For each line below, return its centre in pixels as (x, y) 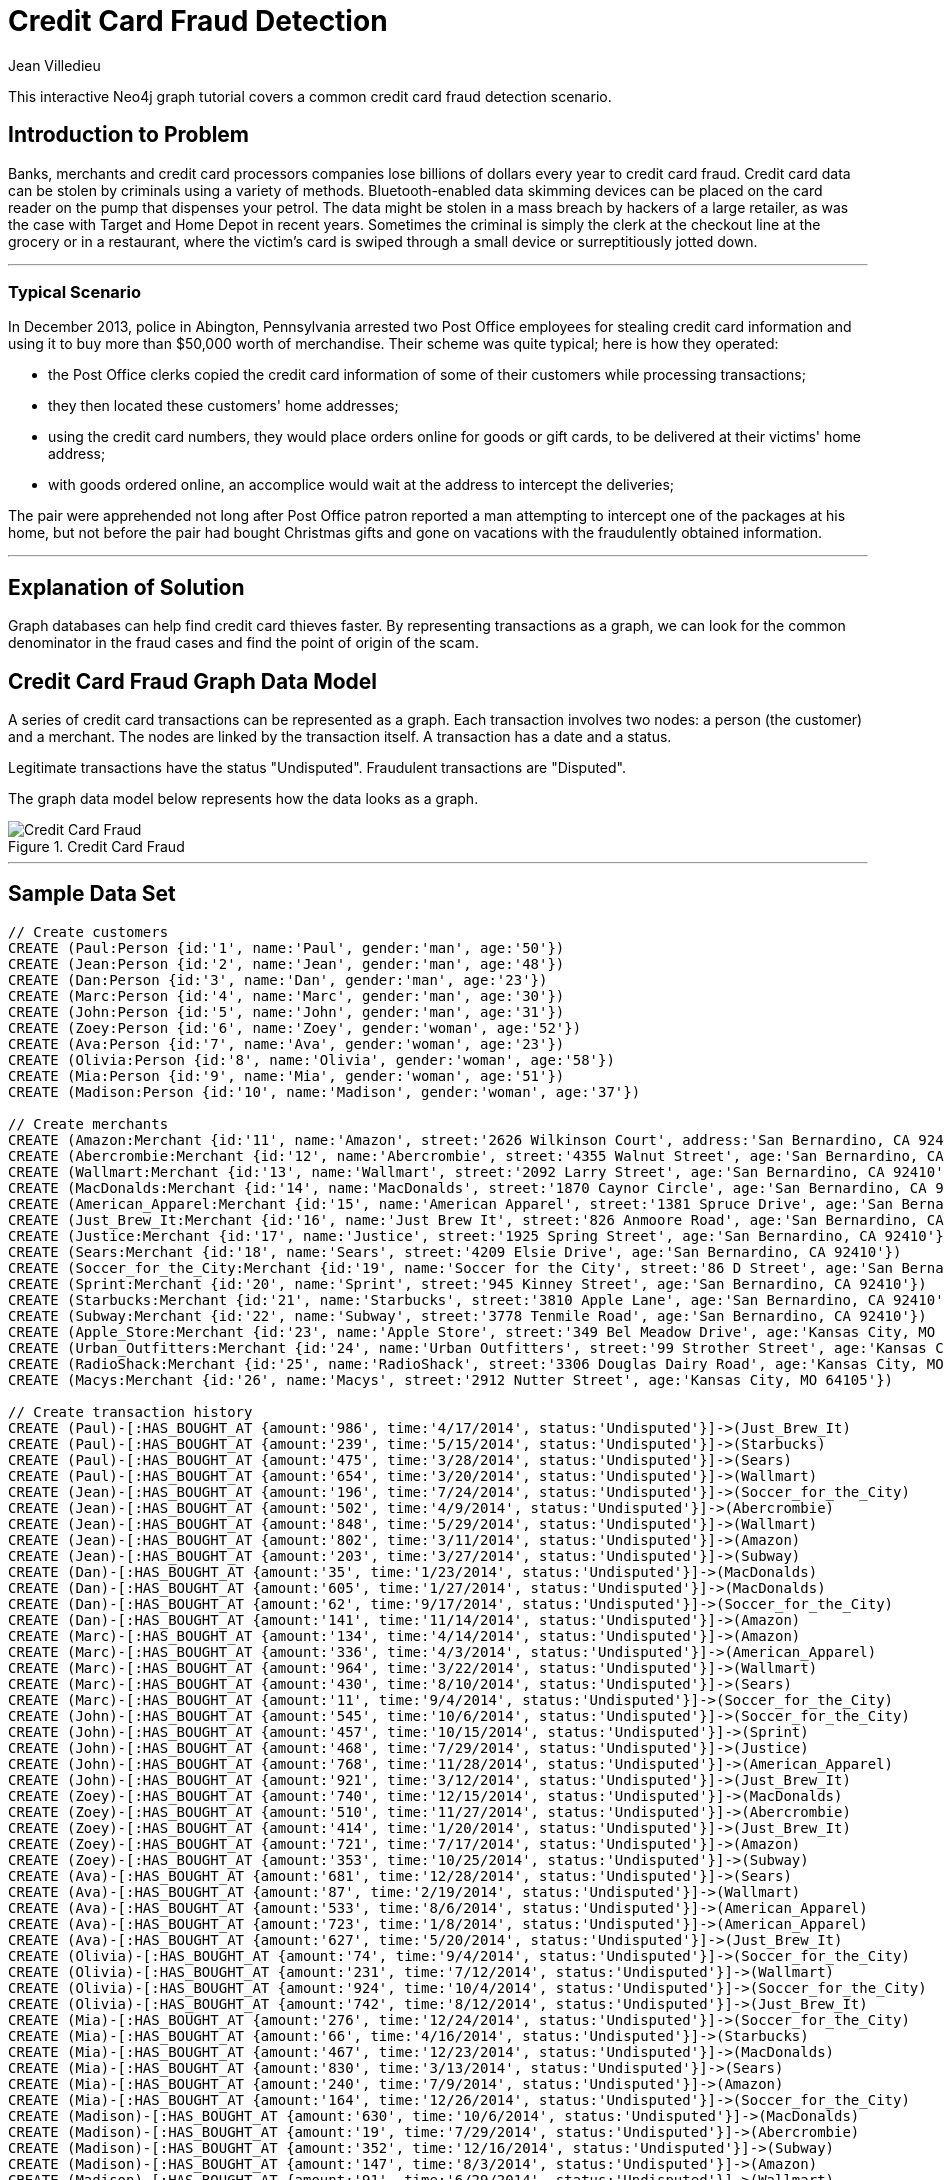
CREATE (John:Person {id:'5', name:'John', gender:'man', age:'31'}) (286, 1011)
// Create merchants (88, 1123)
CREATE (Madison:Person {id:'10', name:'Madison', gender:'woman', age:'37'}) (324, 1091)
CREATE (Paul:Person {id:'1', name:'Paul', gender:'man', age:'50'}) (286, 947)
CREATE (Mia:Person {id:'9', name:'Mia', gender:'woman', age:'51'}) (286, 1075)
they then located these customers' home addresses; (223, 406)
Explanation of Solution (126, 587)
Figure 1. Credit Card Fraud (96, 847)
